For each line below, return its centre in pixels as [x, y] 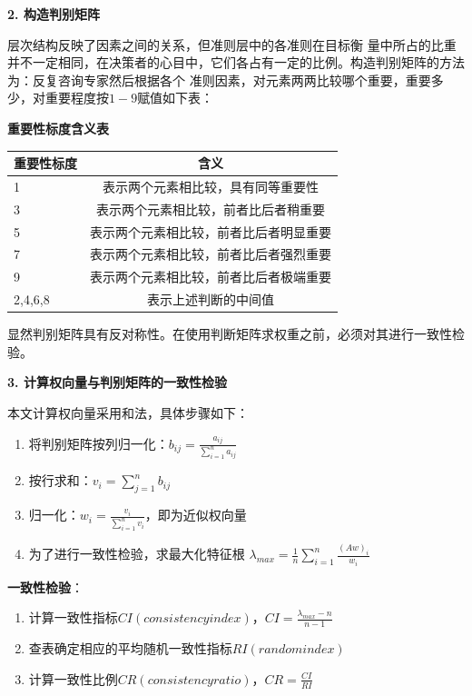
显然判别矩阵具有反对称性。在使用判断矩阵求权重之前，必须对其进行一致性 [230, 334]
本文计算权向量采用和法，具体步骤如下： [128, 413]
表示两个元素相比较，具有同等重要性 [211, 186]
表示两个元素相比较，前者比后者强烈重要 [211, 254]
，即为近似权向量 [196, 515]
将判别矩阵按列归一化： [98, 443]
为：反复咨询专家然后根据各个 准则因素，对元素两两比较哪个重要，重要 [219, 80]
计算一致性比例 [73, 678]
